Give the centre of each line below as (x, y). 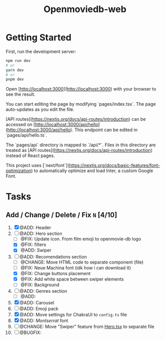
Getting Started (39, 37)
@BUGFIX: (30, 332)
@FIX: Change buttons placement (56, 273)
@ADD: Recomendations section (53, 257)
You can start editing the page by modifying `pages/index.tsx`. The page (81, 104)
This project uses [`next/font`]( (37, 165)
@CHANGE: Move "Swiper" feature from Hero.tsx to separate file (87, 326)
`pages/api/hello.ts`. (26, 135)
